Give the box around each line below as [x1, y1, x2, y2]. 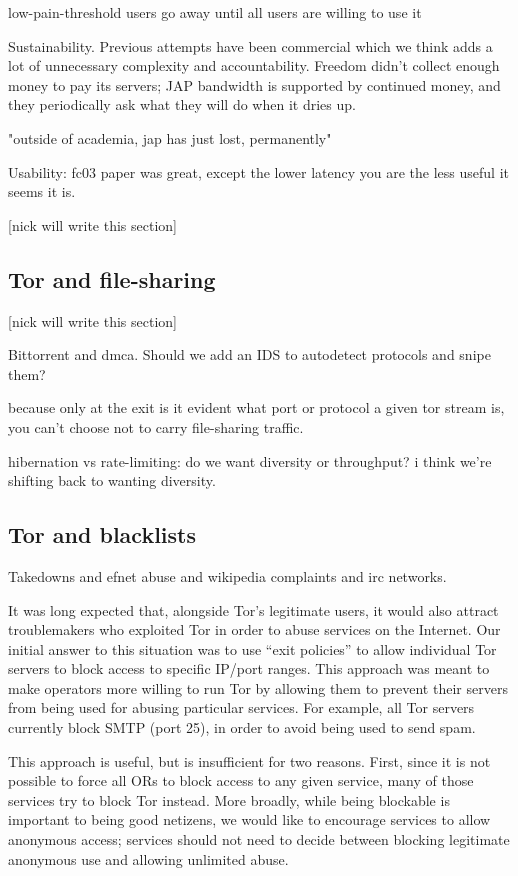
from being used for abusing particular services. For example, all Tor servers [8, 697, 475, 718]
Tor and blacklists [8, 519, 196, 550]
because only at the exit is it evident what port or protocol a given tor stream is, [8, 397, 505, 418]
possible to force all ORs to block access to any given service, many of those [8, 770, 474, 791]
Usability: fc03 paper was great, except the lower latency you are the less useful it [8, 161, 509, 182]
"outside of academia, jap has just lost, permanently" [8, 127, 332, 148]
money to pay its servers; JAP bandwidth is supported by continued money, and [8, 74, 501, 95]
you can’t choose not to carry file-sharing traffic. [8, 416, 304, 437]
